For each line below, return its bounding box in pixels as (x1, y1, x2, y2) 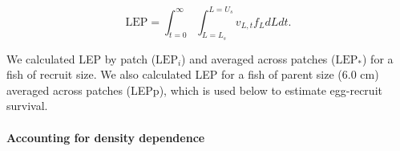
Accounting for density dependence (6, 129, 205, 145)
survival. (6, 97, 48, 114)
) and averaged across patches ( (181, 50, 336, 67)
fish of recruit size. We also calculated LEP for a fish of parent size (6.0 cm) (6, 66, 379, 83)
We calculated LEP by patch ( (6, 50, 156, 67)
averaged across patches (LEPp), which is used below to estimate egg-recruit (6, 81, 382, 98)
